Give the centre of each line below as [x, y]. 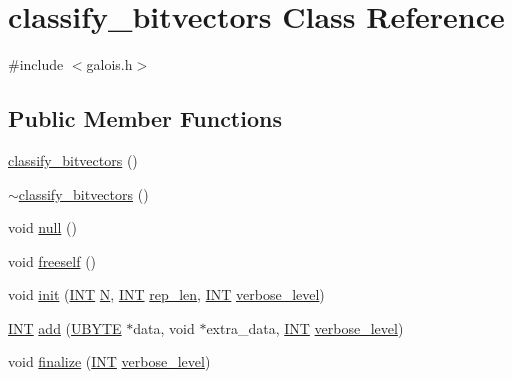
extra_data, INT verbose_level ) [305, 327]
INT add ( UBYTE [65, 327]
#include [36, 64]
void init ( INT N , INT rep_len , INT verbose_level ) [166, 294]
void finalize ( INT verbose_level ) [109, 361]
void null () [42, 227]
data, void [164, 327]
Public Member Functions [145, 118]
